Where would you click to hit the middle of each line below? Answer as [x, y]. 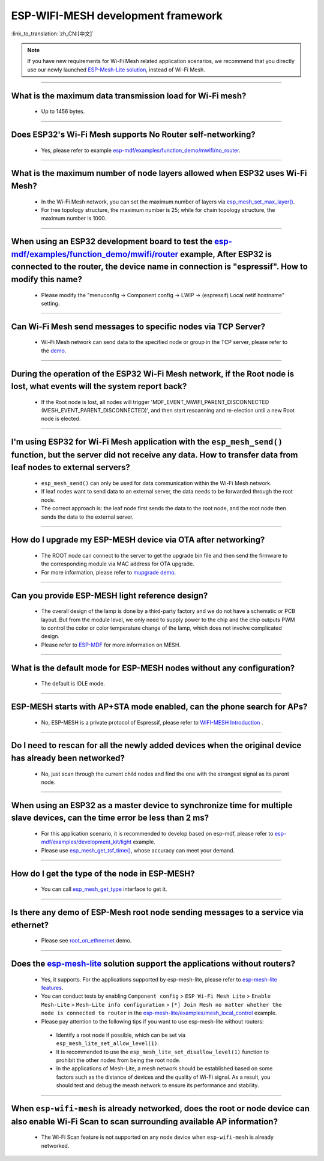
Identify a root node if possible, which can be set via [121, 1035]
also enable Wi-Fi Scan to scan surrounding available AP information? [145, 1122]
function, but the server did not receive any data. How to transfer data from [154, 455]
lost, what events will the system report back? [99, 386]
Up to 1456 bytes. [63, 112]
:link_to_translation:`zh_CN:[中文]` [52, 34]
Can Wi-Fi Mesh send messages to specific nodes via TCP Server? [138, 326]
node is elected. [61, 419]
